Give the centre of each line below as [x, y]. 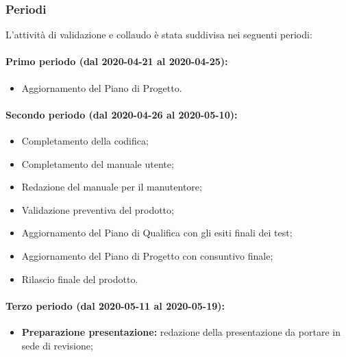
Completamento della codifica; [85, 140]
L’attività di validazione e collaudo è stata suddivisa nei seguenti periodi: [159, 35]
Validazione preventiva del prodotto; [98, 209]
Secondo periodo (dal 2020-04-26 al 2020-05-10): [122, 114]
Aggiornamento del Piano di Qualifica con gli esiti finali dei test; [157, 233]
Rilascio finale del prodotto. [80, 279]
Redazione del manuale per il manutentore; [112, 187]
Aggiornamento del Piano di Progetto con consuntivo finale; [147, 255]
